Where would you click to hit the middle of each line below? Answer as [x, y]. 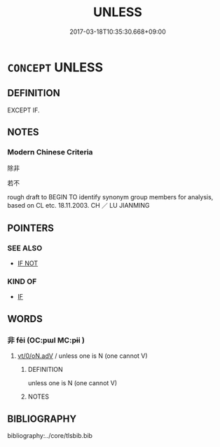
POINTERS [31, 228]
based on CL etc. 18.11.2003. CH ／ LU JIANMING [78, 206]
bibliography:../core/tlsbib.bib [50, 435]
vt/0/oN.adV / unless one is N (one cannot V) [83, 356]
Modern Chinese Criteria [50, 152]
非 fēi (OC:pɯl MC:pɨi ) [46, 340]
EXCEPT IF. [23, 110]
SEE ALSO [25, 248]
